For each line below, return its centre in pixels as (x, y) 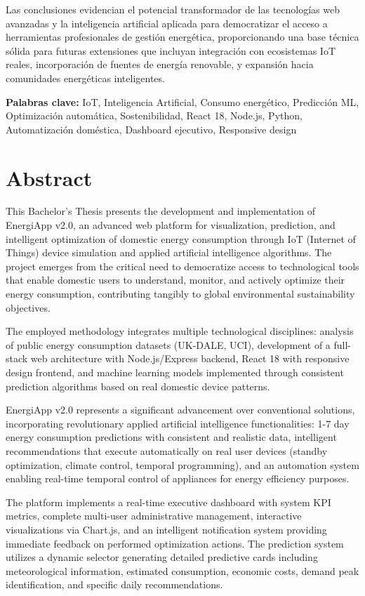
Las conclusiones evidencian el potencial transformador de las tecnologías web (173, 9)
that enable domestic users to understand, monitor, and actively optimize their (175, 280)
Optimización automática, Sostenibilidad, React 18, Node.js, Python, (154, 115)
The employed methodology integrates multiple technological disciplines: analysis (180, 331)
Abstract (49, 177)
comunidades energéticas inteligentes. (85, 78)
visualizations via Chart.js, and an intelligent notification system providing (166, 529)
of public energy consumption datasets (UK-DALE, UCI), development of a (168, 344)
